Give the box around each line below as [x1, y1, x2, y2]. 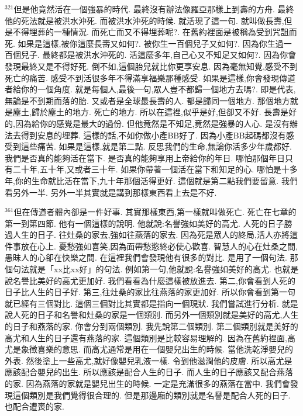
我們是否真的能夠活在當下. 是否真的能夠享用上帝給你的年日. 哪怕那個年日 [5, 151, 285, 164]
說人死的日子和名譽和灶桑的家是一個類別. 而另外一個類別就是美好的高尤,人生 [5, 308, 299, 321]
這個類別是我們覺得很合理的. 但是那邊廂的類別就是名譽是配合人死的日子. [12, 389, 291, 401]
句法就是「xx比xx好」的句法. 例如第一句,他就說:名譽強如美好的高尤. [12, 263, 271, 275]
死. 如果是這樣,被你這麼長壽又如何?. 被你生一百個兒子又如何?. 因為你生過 [5, 37, 284, 49]
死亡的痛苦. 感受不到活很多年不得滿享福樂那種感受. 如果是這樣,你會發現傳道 [5, 71, 295, 84]
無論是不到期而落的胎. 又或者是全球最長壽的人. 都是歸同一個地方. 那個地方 [5, 94, 290, 106]
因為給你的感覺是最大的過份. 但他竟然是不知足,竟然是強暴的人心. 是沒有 [15, 117, 290, 129]
